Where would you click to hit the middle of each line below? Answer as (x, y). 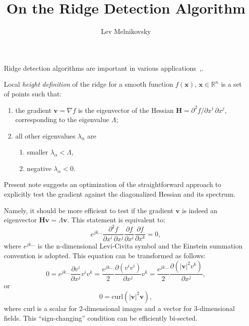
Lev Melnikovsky (126, 31)
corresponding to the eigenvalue (62, 119)
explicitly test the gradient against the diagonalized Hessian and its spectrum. (120, 194)
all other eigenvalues (45, 135)
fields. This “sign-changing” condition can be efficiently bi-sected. (101, 318)
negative (39, 168)
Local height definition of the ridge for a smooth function (89, 84)
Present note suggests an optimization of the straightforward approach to (113, 184)
